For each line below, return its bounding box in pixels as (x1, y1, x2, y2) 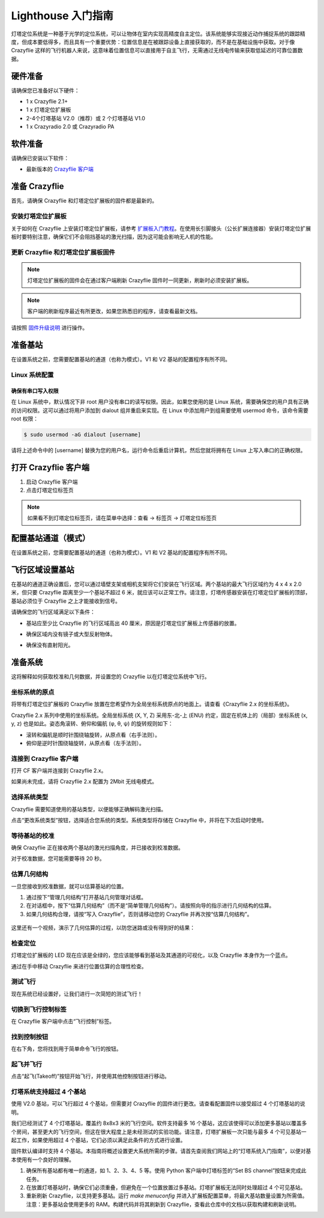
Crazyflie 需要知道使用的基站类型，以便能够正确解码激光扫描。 (11, 805, 167, 813)
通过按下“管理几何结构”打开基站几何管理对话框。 (26, 894, 147, 901)
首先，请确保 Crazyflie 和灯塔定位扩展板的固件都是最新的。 (11, 197, 158, 205)
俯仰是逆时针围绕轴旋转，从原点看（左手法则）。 (26, 739, 145, 746)
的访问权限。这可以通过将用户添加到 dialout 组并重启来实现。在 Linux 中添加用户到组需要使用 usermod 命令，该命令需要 (11, 407, 309, 414)
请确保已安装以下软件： (11, 155, 69, 162)
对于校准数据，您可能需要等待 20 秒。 (11, 855, 105, 863)
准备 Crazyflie (11, 181, 64, 192)
